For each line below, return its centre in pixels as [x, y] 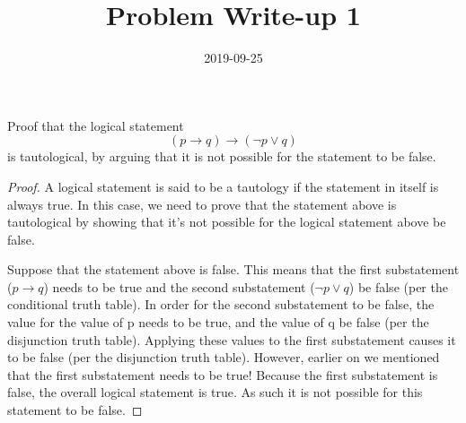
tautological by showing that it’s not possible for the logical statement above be [227, 222]
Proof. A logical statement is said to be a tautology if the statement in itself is [223, 186]
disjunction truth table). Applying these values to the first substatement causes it [232, 339]
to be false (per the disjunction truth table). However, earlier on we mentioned [224, 357]
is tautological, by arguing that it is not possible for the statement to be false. [222, 156]
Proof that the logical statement [96, 125]
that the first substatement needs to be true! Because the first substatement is [223, 374]
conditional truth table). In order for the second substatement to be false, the [221, 304]
